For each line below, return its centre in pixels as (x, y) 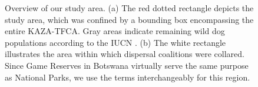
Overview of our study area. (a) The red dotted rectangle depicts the (129, 8)
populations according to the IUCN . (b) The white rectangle (115, 42)
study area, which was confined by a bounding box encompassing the (129, 19)
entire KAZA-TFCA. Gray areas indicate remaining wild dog (115, 31)
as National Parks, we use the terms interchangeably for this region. (128, 77)
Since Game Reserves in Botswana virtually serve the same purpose (127, 65)
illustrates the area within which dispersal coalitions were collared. (125, 54)
